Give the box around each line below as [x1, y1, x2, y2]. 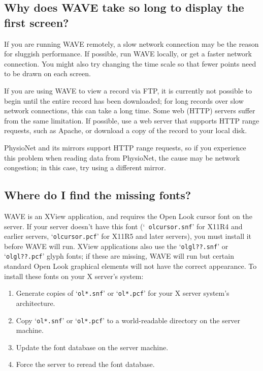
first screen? [4, 14, 69, 30]
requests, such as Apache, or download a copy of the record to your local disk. [4, 125, 247, 136]
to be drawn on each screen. [4, 68, 91, 79]
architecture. [16, 297, 55, 308]
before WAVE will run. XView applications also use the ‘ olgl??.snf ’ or [4, 240, 228, 251]
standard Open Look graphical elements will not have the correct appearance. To [4, 261, 257, 271]
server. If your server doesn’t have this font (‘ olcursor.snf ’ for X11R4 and [4, 221, 243, 231]
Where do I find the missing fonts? [4, 187, 191, 203]
